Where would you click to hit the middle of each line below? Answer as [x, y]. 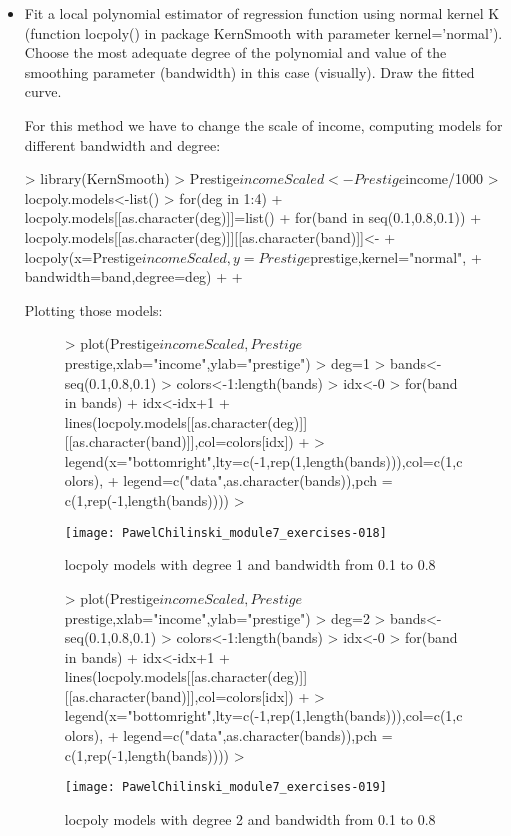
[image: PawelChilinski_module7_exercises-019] [225, 787]
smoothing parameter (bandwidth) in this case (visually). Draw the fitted [249, 71]
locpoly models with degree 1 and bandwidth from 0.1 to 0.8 [250, 564]
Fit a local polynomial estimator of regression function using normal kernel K [262, 13]
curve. [43, 91]
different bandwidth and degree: [122, 144]
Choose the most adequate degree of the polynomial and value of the [235, 52]
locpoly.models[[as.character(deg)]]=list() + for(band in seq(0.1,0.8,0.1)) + [253, 217]
